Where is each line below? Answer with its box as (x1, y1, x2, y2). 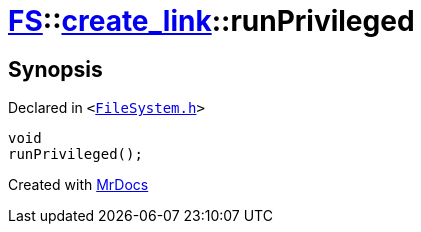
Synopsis (8, 56, 103, 82)
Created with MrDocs (8, 176, 149, 194)
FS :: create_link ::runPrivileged (8, 4, 415, 38)
